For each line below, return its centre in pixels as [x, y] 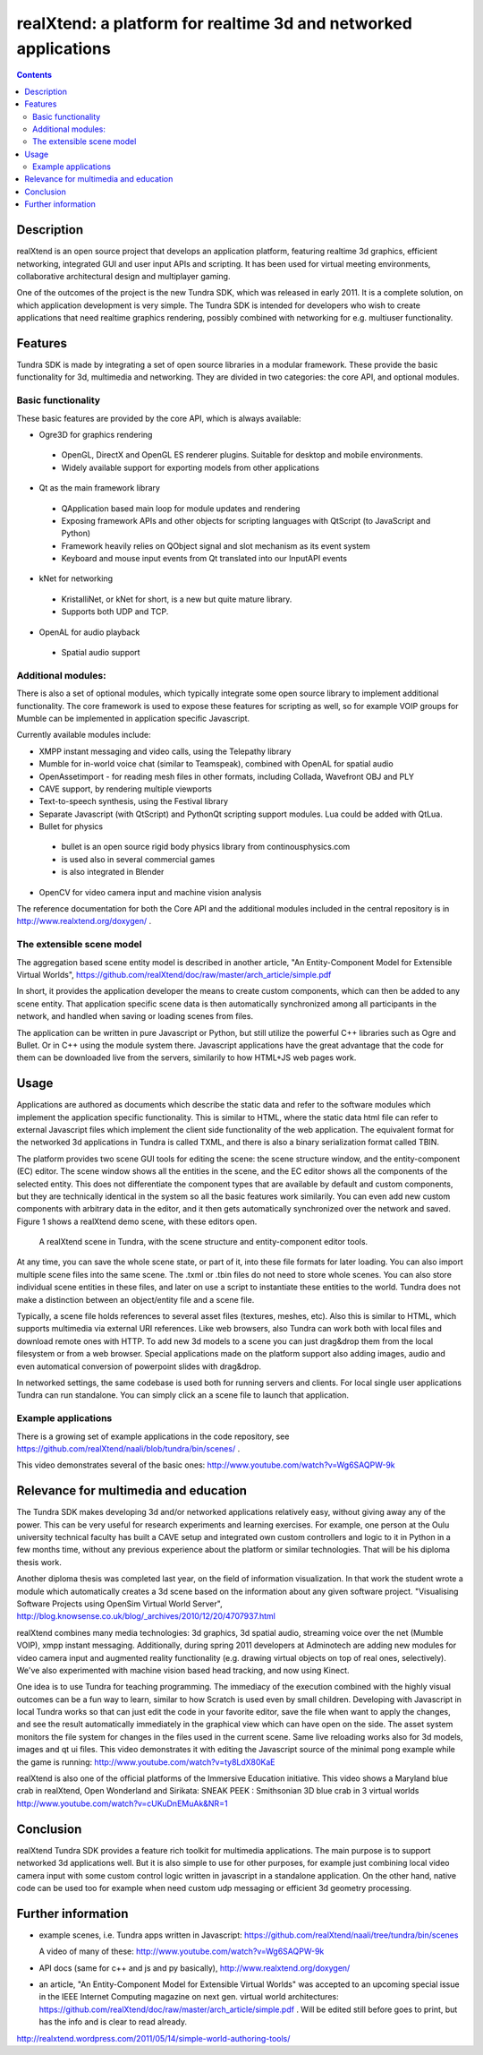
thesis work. [39, 1562]
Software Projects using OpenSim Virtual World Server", [119, 1604]
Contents [34, 75]
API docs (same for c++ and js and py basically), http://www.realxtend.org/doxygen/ [195, 1968]
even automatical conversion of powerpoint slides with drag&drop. [139, 1366]
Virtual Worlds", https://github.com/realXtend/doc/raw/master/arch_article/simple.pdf [174, 974]
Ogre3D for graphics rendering [96, 434]
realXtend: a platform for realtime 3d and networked [215, 23]
